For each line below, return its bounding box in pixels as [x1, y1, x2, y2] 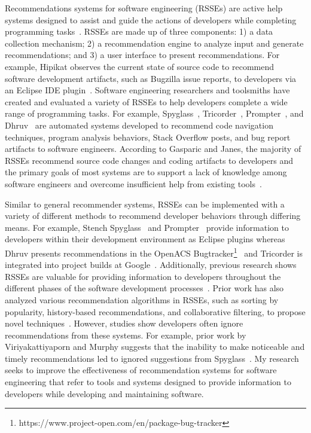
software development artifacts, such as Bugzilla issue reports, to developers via [5, 72, 297, 84]
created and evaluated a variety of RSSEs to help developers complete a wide [5, 95, 288, 108]
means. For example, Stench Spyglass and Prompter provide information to [5, 221, 289, 233]
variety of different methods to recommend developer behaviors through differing [5, 209, 301, 222]
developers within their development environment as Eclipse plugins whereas [5, 233, 285, 245]
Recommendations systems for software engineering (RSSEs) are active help [5, 2, 283, 14]
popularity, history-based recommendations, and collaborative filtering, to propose [5, 305, 306, 318]
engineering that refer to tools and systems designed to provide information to [5, 376, 291, 388]
